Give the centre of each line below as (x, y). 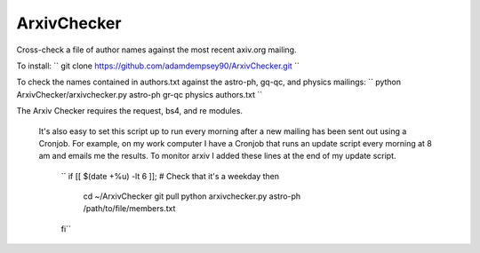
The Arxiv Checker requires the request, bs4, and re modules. (130, 111)
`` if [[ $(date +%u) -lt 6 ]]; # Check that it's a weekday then (170, 176)
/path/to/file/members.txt (129, 209)
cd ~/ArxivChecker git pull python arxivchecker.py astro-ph (192, 196)
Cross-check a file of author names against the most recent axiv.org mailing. (156, 50)
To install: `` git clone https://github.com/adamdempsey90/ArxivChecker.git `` (158, 66)
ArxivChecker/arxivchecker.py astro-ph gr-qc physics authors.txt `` (140, 94)
